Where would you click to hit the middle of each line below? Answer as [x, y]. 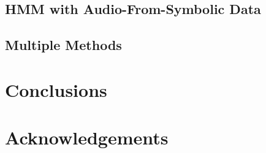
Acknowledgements [87, 137]
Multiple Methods [63, 45]
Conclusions [56, 89]
